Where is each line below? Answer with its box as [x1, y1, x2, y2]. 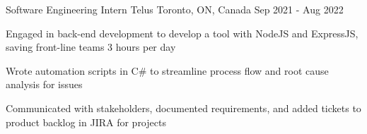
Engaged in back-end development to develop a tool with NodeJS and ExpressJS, [6, 25, 359, 40]
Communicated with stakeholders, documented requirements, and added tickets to [6, 100, 361, 115]
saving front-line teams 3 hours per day [6, 39, 176, 54]
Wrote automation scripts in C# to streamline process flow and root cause [6, 63, 329, 78]
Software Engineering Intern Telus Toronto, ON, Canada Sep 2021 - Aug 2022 [6, 2, 344, 16]
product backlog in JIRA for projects [6, 114, 166, 129]
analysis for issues [6, 77, 83, 92]
